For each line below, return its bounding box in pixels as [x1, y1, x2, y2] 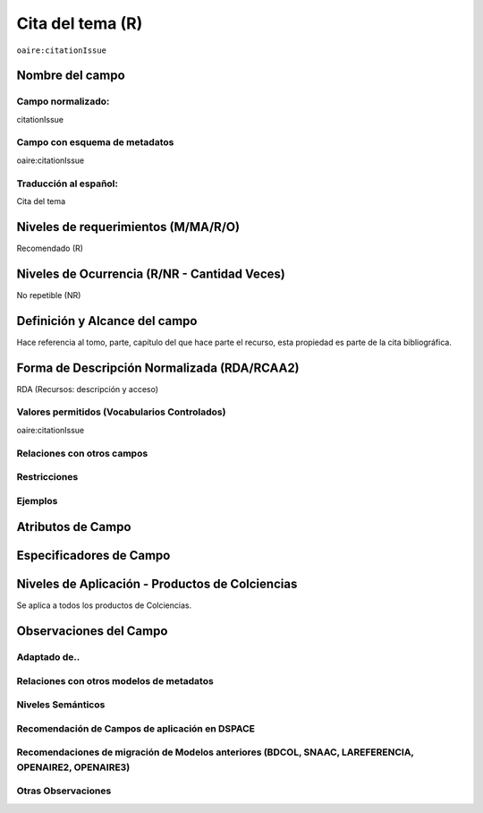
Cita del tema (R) [16, 13, 143, 33]
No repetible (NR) [16, 289, 81, 300]
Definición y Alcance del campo [16, 313, 198, 329]
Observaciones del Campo [16, 623, 168, 639]
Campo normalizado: [16, 95, 110, 107]
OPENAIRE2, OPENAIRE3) [16, 761, 131, 774]
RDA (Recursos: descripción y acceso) [16, 383, 159, 394]
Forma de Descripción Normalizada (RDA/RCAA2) [16, 360, 300, 375]
